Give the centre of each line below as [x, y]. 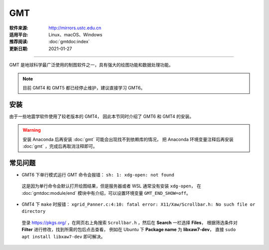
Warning [32, 130]
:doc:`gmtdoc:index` [69, 42]
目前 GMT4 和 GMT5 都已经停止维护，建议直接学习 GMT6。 [84, 87]
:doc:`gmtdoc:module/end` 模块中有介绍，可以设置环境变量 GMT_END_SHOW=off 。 [106, 193]
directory [34, 211]
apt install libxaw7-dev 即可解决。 [64, 237]
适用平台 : [19, 34]
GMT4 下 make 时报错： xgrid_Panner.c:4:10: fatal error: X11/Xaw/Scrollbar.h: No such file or [138, 204]
